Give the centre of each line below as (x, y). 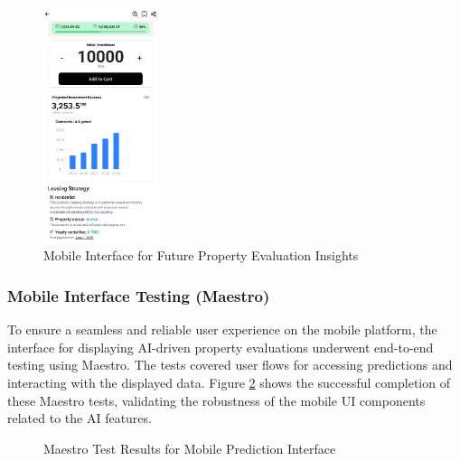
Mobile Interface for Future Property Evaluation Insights (201, 255)
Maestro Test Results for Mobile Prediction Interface (190, 448)
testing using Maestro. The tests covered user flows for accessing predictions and (230, 365)
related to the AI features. (80, 418)
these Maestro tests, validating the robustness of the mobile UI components (216, 400)
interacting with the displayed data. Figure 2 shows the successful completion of (229, 383)
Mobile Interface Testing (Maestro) (139, 295)
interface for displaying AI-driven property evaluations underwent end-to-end (221, 347)
